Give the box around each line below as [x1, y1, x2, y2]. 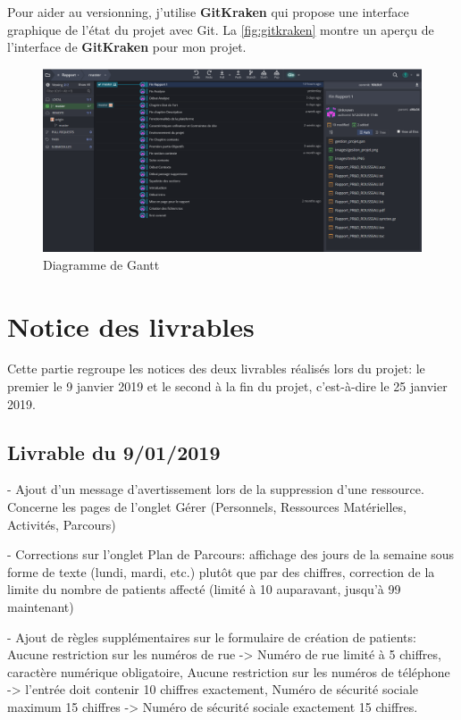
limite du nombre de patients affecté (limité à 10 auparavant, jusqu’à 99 [7, 580, 401, 599]
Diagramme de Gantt [43, 255, 160, 273]
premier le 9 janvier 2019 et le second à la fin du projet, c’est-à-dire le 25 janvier [7, 377, 448, 396]
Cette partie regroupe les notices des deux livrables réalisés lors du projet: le [7, 359, 425, 378]
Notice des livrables [7, 307, 255, 344]
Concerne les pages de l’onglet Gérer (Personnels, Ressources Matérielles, [7, 498, 407, 516]
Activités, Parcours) [7, 515, 116, 533]
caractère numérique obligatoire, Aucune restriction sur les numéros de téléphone [7, 662, 450, 681]
